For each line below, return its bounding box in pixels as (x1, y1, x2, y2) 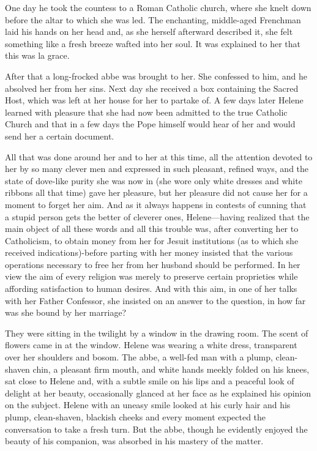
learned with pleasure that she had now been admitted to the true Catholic (5, 105, 288, 118)
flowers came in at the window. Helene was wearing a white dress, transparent (5, 338, 297, 351)
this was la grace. (5, 49, 70, 62)
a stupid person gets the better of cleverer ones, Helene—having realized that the (5, 210, 310, 223)
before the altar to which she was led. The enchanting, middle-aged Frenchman (5, 13, 301, 26)
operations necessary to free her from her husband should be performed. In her (5, 258, 300, 270)
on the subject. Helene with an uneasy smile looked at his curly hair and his (5, 398, 291, 411)
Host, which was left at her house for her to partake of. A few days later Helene (5, 94, 304, 106)
